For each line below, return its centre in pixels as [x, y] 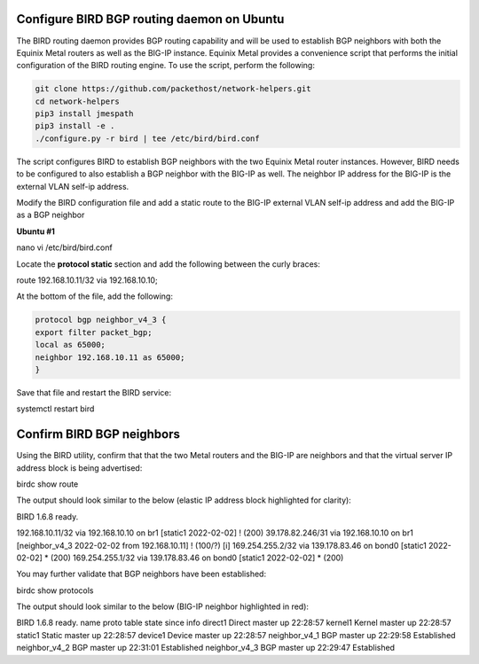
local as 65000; [71, 345]
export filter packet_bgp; [94, 332]
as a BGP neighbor [51, 215]
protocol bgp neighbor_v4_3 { [101, 320]
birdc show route [47, 484]
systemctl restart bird [55, 409]
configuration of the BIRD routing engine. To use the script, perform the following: [165, 66]
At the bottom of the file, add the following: [94, 296]
